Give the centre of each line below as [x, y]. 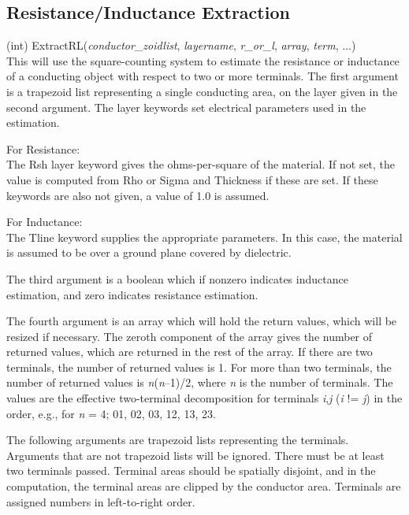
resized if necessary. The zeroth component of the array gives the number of [190, 336]
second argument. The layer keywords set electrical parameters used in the [186, 107]
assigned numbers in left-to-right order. [101, 501]
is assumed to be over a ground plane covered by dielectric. [149, 252]
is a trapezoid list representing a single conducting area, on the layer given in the [202, 91]
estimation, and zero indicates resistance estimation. [132, 294]
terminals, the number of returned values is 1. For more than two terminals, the [199, 367]
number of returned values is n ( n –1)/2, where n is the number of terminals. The [200, 382]
